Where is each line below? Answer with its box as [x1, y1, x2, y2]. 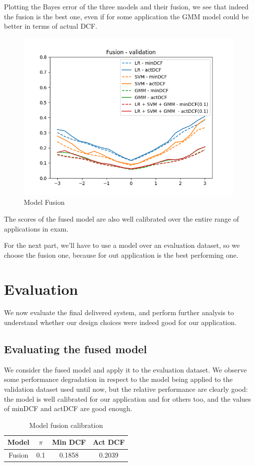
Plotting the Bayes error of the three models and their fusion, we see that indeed [4, 1, 249, 11]
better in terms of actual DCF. [4, 21, 97, 31]
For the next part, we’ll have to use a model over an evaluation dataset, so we [4, 240, 240, 250]
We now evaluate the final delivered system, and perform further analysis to [4, 307, 234, 318]
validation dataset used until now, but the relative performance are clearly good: [4, 384, 248, 394]
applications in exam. [4, 223, 69, 233]
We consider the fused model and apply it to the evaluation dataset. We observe [4, 364, 247, 374]
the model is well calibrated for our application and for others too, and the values [4, 393, 251, 404]
